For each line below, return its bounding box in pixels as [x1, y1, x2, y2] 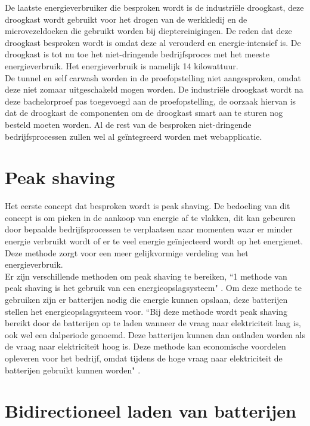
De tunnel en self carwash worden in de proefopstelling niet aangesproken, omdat [5, 71, 301, 84]
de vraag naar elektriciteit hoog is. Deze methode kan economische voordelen [5, 340, 286, 353]
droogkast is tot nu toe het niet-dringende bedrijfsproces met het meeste [5, 48, 269, 60]
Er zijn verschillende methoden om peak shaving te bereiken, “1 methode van [5, 269, 287, 282]
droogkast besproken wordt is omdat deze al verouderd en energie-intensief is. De [5, 36, 301, 48]
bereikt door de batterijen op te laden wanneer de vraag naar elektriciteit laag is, [5, 317, 301, 329]
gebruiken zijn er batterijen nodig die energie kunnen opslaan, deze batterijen [5, 293, 288, 305]
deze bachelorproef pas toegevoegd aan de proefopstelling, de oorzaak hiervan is [5, 94, 296, 107]
